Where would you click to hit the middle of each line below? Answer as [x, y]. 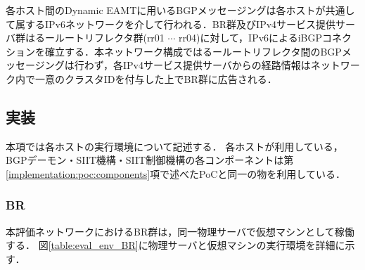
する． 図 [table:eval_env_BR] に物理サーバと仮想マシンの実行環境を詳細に [175, 245]
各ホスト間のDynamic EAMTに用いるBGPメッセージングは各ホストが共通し [180, 10]
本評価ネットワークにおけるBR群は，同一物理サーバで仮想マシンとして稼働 [180, 231]
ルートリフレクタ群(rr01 [109, 38]
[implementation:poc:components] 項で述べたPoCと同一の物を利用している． [175, 173]
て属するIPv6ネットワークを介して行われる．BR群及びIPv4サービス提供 [171, 24]
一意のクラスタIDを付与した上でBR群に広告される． [156, 78]
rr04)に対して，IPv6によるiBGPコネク [265, 38]
